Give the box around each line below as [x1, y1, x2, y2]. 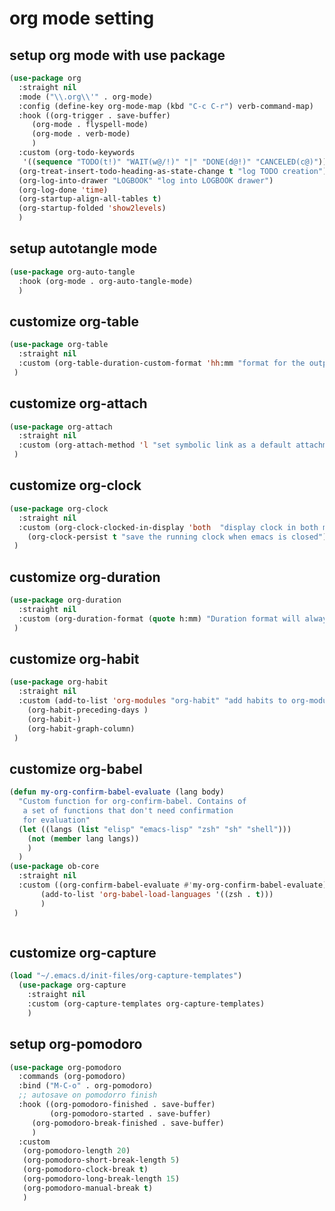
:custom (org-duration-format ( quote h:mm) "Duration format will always [18, 613, 332, 624]
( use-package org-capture [18, 980, 127, 991]
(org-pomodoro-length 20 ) [22, 1146, 131, 1156]
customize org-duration [9, 568, 161, 586]
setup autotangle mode [9, 240, 158, 257]
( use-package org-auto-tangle [9, 267, 136, 277]
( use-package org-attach [9, 422, 113, 432]
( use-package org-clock [9, 503, 109, 514]
